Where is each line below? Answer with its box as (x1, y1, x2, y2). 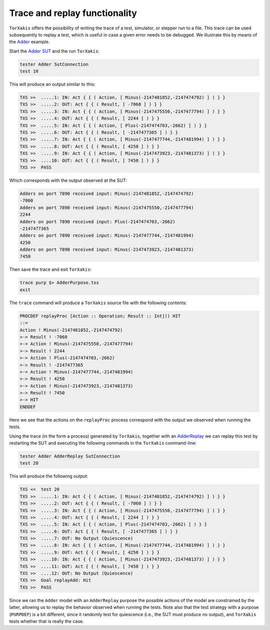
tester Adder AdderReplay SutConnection (19, 454, 120, 459)
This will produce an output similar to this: (9, 81, 95, 87)
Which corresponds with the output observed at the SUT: (9, 177, 127, 183)
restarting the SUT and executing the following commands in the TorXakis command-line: (9, 440, 197, 446)
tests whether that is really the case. (9, 618, 84, 624)
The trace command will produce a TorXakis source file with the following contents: (9, 300, 187, 306)
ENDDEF (19, 404, 36, 410)
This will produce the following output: (9, 473, 88, 479)
